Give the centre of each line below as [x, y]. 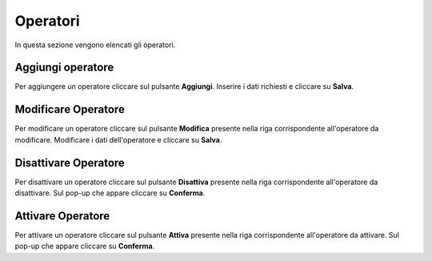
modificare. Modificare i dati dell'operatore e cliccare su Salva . [118, 139]
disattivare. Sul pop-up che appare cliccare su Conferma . [110, 193]
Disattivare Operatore [70, 163]
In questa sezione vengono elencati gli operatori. [95, 45]
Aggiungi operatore [64, 68]
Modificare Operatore [70, 109]
